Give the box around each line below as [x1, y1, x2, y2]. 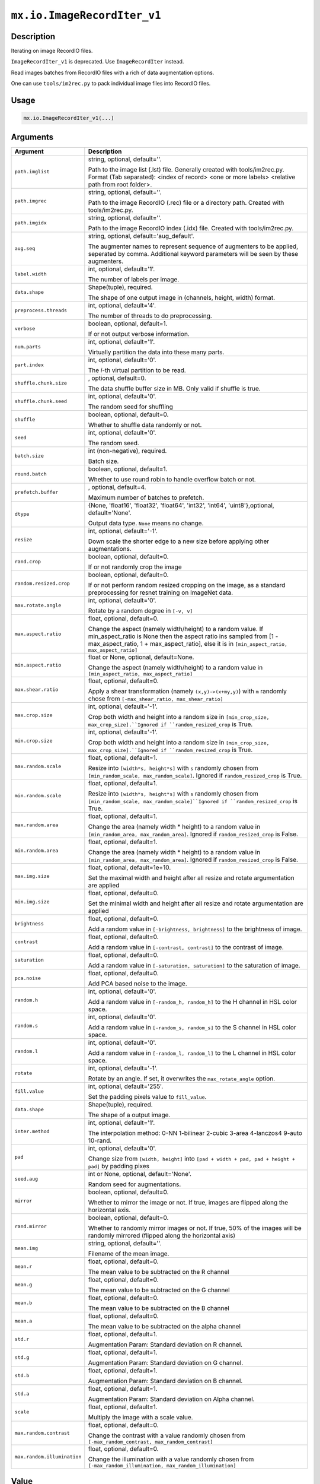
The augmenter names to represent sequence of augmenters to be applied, [88, 242, 299, 250]
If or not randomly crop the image [88, 563, 182, 571]
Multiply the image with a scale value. [88, 1413, 193, 1421]
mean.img [14, 1245, 39, 1252]
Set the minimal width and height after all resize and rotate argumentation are [88, 899, 303, 908]
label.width [14, 271, 47, 277]
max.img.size [14, 873, 50, 880]
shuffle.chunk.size [14, 380, 68, 386]
